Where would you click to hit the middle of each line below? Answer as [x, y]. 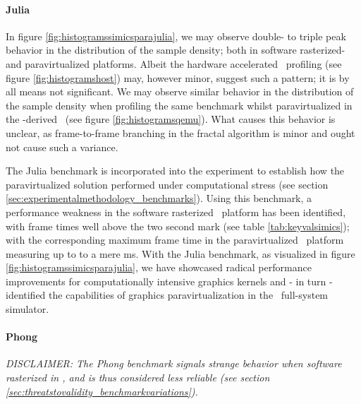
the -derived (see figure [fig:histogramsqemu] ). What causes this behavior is [171, 119]
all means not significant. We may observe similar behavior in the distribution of [180, 91]
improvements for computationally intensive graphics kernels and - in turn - [169, 281]
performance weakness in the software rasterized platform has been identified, [176, 212]
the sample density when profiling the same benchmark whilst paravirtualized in [179, 105]
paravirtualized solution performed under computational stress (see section [167, 184]
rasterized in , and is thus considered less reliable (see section [138, 378]
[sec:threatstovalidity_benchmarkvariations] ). [102, 391]
